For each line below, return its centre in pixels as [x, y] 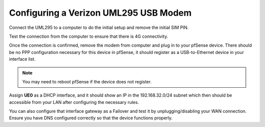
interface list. [22, 59]
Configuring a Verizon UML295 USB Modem [100, 13]
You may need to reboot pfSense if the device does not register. [87, 81]
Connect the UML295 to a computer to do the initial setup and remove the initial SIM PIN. [99, 27]
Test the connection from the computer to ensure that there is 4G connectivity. [89, 36]
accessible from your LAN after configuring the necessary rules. [74, 102]
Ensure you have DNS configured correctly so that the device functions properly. [91, 118]
